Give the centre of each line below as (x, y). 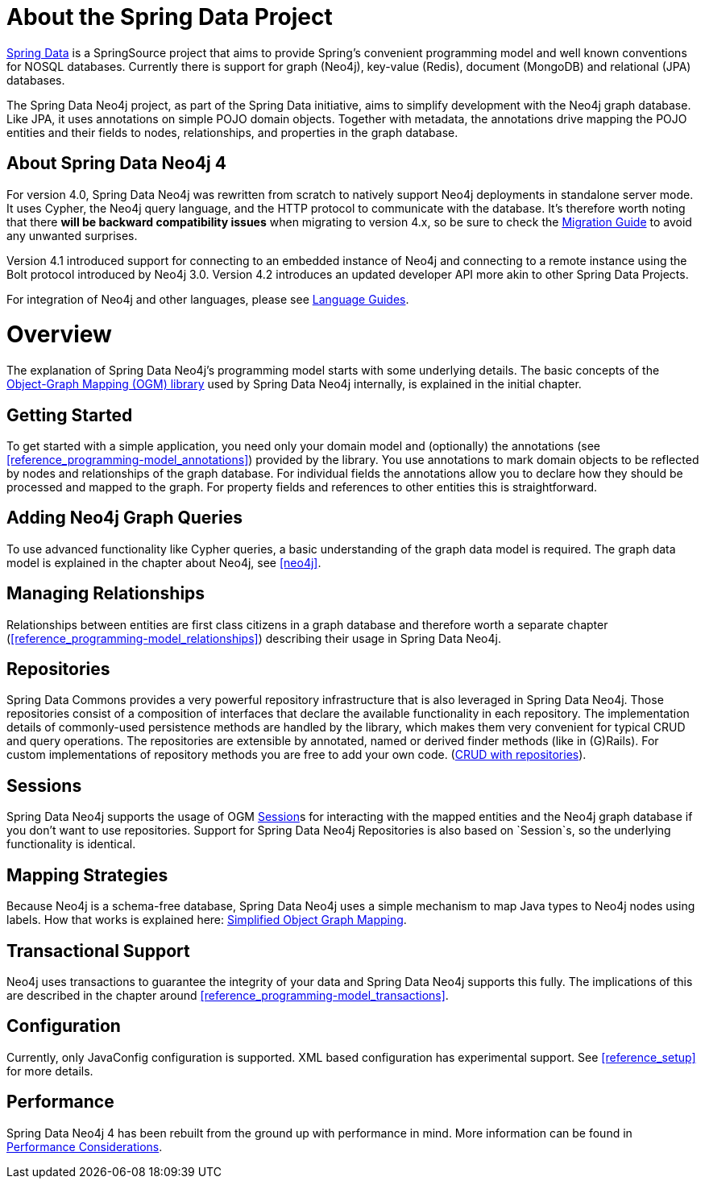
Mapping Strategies (87, 875)
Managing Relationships (106, 594)
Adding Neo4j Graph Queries (124, 518)
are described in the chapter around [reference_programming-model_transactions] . (228, 995)
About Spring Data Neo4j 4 (116, 164)
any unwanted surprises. (72, 235)
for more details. (50, 1071)
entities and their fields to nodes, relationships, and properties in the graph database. (232, 132)
